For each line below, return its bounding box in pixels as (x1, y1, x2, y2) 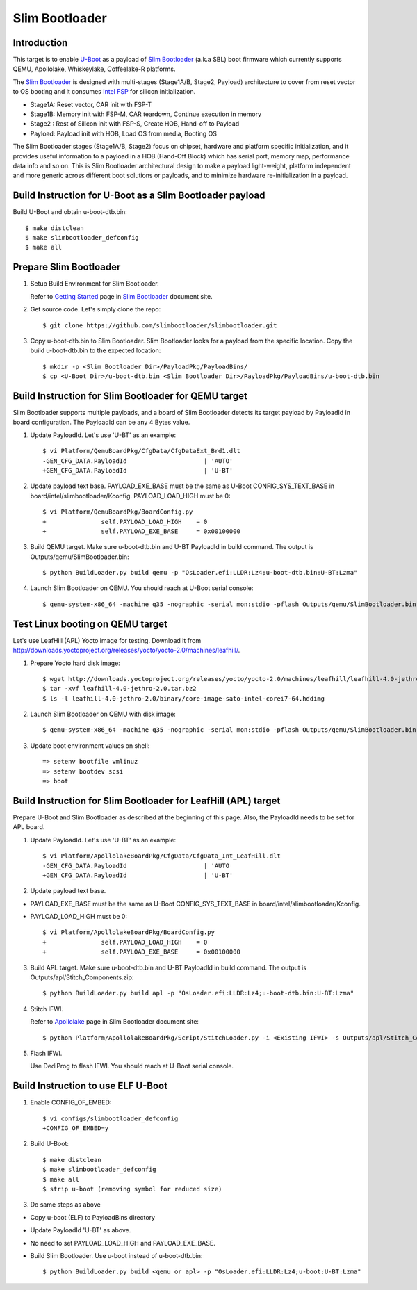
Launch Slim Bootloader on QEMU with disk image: (30, 710, 177, 719)
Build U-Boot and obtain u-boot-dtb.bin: (13, 208, 128, 216)
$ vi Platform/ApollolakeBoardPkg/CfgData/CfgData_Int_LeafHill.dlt (42, 852, 281, 860)
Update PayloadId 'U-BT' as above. (30, 1226, 131, 1234)
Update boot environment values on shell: (30, 741, 150, 750)
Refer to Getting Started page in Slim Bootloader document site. (30, 292, 213, 300)
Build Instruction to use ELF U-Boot (13, 1080, 168, 1092)
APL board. (13, 823, 45, 831)
